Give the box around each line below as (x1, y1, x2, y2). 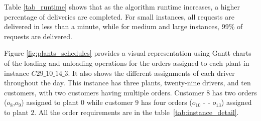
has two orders (212, 87, 257, 97)
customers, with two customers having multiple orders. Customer (4, 87, 204, 97)
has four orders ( (141, 97, 192, 107)
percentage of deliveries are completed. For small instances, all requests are (4, 11, 234, 22)
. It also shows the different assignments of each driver (68, 67, 235, 78)
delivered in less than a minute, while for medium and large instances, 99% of (4, 21, 243, 32)
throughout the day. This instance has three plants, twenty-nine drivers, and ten (4, 77, 251, 88)
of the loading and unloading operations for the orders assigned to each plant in (4, 57, 249, 68)
